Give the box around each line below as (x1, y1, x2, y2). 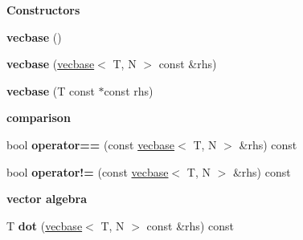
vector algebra (6, 190, 88, 207)
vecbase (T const (6, 82, 95, 99)
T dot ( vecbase (6, 217, 83, 234)
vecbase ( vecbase (6, 55, 95, 72)
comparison (6, 109, 71, 126)
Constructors (6, 2, 80, 18)
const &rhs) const (146, 217, 234, 234)
